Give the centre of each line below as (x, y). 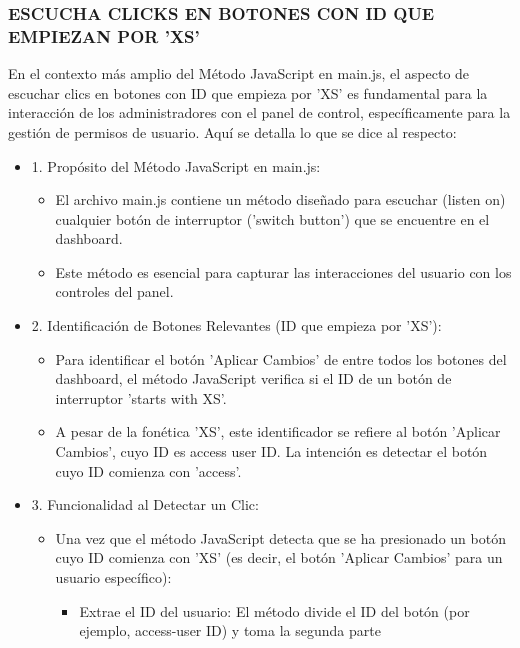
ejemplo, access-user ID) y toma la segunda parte (230, 630)
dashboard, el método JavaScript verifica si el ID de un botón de (253, 378)
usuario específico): (113, 577)
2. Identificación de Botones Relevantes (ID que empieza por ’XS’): (236, 325)
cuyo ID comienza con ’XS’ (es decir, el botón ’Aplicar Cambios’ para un (279, 557)
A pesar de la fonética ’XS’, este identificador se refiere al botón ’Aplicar (278, 431)
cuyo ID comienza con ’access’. (148, 470)
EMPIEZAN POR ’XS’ (104, 35)
